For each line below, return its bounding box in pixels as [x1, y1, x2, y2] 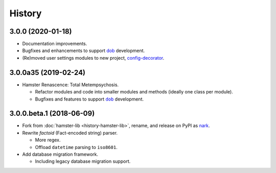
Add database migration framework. [22, 151, 98, 157]
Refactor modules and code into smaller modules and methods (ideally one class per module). [35, 89, 234, 95]
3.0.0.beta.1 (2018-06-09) [9, 109, 95, 118]
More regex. [35, 137, 61, 143]
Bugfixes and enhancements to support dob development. [22, 47, 145, 54]
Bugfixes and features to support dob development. [35, 96, 144, 102]
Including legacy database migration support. [35, 158, 131, 164]
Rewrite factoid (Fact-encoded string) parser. [22, 130, 118, 136]
